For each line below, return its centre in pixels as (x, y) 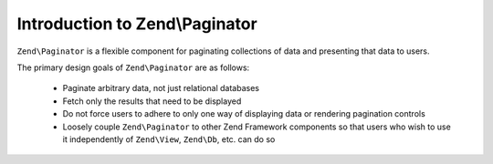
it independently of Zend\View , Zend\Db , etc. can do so (169, 139)
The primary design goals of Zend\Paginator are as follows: (133, 67)
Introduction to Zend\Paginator (137, 24)
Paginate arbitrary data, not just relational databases (161, 88)
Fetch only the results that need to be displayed (152, 101)
